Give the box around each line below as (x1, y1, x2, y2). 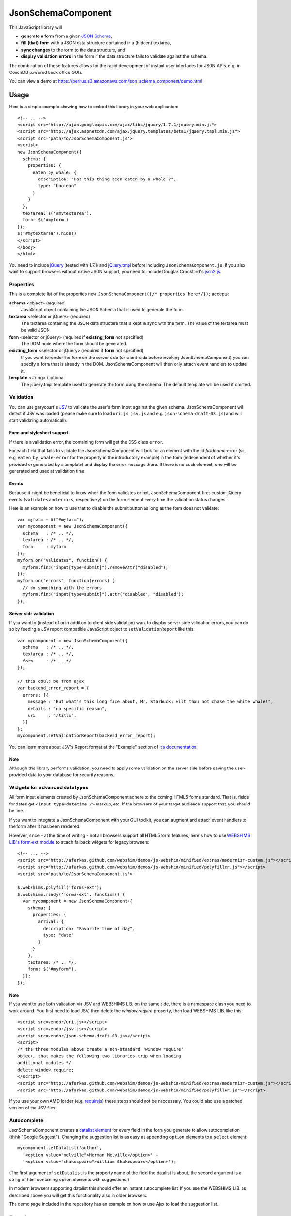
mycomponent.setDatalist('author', (17, 1145, 102, 1151)
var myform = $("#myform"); (17, 517, 84, 522)
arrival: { (38, 919, 64, 924)
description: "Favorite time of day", (43, 926, 135, 931)
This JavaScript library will (9, 24, 62, 30)
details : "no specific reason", (27, 706, 108, 711)
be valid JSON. (21, 327, 51, 333)
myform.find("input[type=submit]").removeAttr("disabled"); (22, 564, 169, 570)
